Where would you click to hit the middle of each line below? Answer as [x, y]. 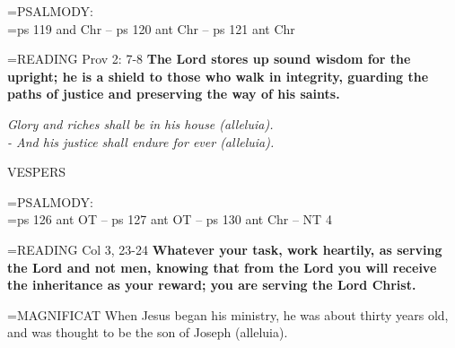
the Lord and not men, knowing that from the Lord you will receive [222, 267]
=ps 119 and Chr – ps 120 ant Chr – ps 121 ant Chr [151, 28]
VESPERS [36, 172]
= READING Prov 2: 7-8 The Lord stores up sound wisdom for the [209, 59]
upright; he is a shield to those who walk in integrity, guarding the [218, 76]
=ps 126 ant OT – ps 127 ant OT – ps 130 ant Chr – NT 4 [170, 219]
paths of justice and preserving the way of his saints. [174, 94]
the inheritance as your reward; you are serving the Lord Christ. [212, 285]
